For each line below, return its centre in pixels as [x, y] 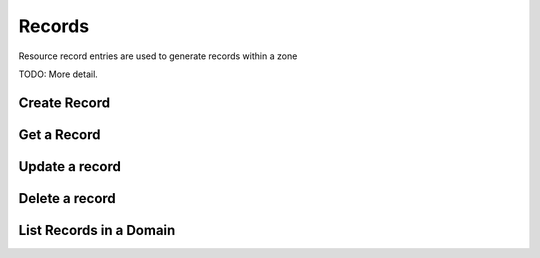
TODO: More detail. [58, 74]
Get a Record [59, 134]
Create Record [64, 102]
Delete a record [67, 198]
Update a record [70, 166]
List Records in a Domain [97, 230]
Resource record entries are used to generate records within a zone [158, 56]
